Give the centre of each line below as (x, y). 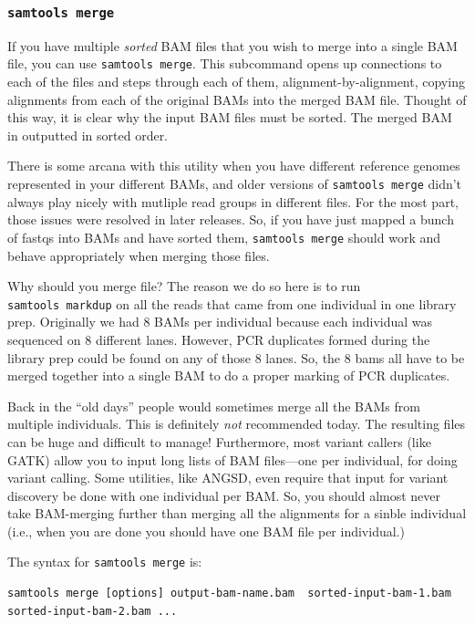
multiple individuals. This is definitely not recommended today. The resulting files (237, 424)
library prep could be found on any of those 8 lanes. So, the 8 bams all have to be (236, 357)
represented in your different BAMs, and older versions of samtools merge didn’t (235, 183)
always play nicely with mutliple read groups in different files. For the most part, (233, 201)
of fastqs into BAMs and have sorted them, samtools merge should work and (224, 237)
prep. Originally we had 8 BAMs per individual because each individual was (220, 322)
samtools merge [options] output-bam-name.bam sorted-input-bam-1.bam (229, 594)
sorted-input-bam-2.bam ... (93, 611)
